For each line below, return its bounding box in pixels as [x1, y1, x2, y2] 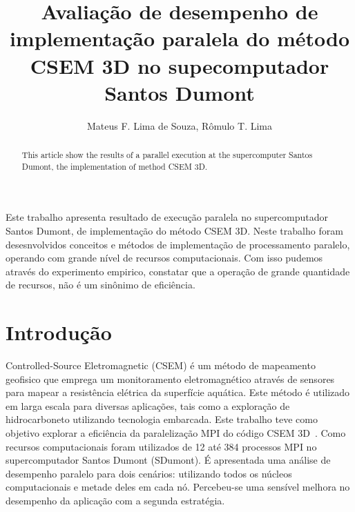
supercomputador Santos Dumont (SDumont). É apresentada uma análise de [6, 453, 331, 467]
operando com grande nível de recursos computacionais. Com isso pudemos [6, 250, 323, 265]
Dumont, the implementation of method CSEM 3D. [21, 160, 208, 172]
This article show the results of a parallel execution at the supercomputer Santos [21, 149, 313, 161]
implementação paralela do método [9, 24, 350, 52]
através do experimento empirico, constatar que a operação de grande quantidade [6, 264, 350, 278]
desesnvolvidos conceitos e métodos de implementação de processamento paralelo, [6, 237, 350, 251]
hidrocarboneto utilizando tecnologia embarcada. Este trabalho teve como [6, 412, 318, 426]
